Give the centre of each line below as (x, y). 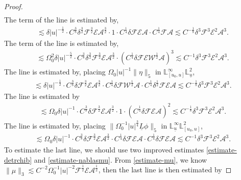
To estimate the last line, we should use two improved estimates (104, 150)
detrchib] (18, 159)
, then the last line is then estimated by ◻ (165, 170)
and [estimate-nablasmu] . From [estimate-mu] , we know (120, 159)
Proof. (14, 6)
